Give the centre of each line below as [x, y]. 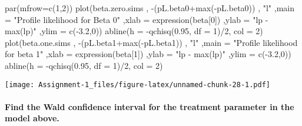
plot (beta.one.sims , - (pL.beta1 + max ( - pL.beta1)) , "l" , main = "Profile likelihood [151, 42]
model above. [32, 118]
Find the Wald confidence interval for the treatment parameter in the [150, 106]
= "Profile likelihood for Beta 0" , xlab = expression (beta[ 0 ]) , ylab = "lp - [137, 19]
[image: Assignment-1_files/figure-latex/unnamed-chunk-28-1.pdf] [138, 84]
